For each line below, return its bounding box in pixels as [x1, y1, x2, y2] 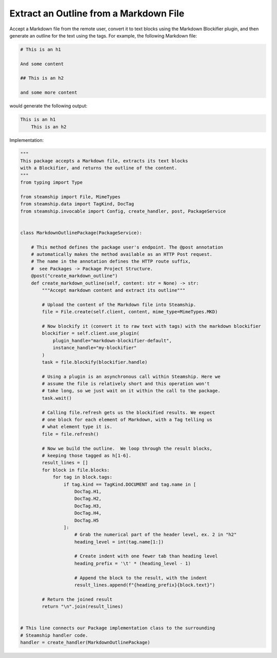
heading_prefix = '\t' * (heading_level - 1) [74, 560, 191, 566]
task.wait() [42, 395, 72, 401]
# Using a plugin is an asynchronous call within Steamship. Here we [42, 373, 221, 380]
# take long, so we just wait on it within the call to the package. [42, 388, 221, 394]
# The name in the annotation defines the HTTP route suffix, [31, 258, 191, 265]
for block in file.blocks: [42, 467, 110, 473]
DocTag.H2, [74, 496, 102, 502]
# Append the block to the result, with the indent [74, 575, 207, 580]
